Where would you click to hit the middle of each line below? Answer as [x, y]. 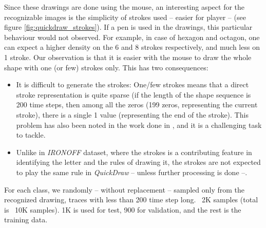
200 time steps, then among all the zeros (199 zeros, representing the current [137, 104]
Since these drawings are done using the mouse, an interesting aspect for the [125, 7]
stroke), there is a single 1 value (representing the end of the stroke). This [132, 114]
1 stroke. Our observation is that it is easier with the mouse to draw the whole [128, 57]
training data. [26, 220]
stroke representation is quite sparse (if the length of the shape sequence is [134, 94]
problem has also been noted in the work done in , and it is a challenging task [139, 125]
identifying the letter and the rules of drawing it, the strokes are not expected [138, 162]
